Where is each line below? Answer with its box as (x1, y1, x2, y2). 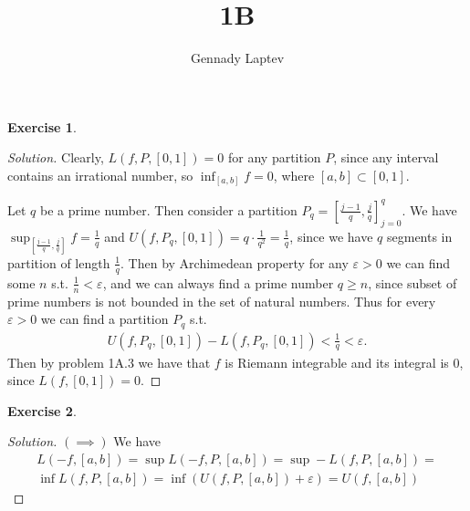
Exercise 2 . (7, 401, 77, 420)
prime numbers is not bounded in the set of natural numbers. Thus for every (7, 291, 436, 310)
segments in (386, 226, 453, 245)
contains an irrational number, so (7, 165, 193, 184)
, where (273, 165, 315, 184)
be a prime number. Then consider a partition (39, 200, 298, 219)
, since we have (289, 226, 373, 245)
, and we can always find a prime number (102, 273, 334, 292)
